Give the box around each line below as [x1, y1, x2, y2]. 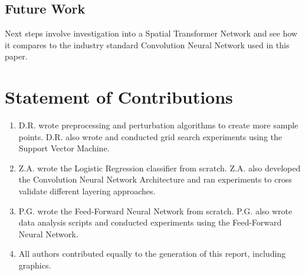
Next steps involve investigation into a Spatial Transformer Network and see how [5, 27, 297, 39]
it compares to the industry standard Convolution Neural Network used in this [5, 38, 290, 51]
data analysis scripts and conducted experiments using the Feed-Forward [18, 216, 282, 228]
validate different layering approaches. [18, 185, 156, 197]
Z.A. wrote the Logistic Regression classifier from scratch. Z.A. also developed [18, 161, 301, 174]
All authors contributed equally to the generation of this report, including [18, 247, 286, 260]
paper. [5, 50, 28, 62]
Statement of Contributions [5, 85, 233, 109]
